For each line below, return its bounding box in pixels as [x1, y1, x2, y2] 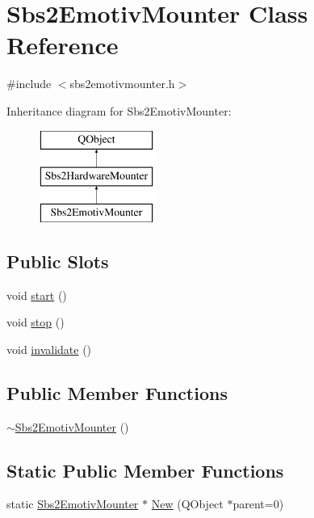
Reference [6, 28, 119, 61]
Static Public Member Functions [6, 457, 284, 482]
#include [6, 75, 52, 92]
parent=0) [232, 495, 284, 512]
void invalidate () [6, 340, 92, 357]
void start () [6, 286, 67, 303]
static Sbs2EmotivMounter [6, 495, 139, 512]
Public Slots [6, 248, 109, 273]
